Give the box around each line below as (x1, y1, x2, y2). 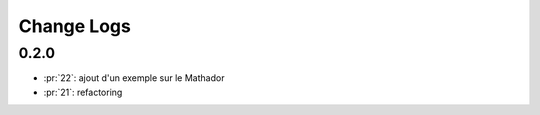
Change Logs (18, 15, 132, 37)
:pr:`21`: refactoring (43, 86, 123, 98)
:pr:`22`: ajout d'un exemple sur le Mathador (43, 72, 225, 84)
